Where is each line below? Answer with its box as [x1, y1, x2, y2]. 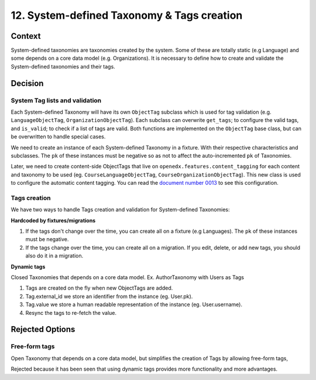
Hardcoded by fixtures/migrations [11, 217, 96, 224]
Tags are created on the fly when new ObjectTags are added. [25, 284, 173, 291]
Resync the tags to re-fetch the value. [25, 309, 117, 316]
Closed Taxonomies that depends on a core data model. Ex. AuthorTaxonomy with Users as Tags [11, 274, 244, 281]
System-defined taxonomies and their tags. [11, 63, 115, 70]
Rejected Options [11, 324, 75, 334]
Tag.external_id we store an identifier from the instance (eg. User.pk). [25, 293, 193, 300]
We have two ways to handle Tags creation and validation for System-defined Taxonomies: [11, 206, 231, 213]
